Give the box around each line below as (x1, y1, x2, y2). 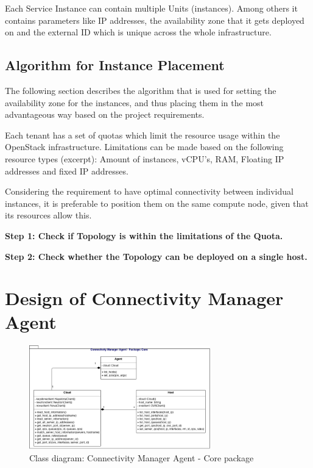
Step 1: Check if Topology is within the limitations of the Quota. (5, 229, 283, 242)
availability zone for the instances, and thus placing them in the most (5, 96, 264, 109)
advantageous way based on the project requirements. (5, 108, 205, 121)
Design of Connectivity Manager (5, 286, 284, 311)
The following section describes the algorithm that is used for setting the (5, 84, 276, 96)
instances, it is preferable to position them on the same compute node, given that (5, 196, 309, 209)
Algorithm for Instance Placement (5, 56, 225, 74)
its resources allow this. (5, 209, 92, 221)
